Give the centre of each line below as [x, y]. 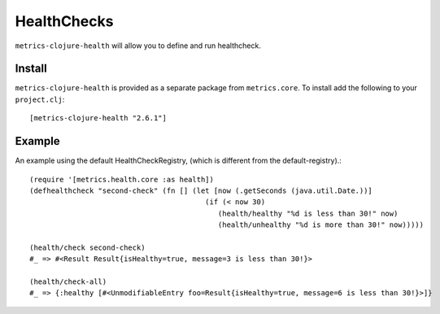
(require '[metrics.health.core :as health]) [122, 179]
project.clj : [40, 99]
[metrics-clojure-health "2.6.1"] [98, 118]
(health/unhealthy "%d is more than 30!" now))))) [321, 225]
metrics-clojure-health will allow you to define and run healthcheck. [138, 46]
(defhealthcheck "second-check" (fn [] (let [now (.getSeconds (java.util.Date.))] [201, 190]
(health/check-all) [68, 282]
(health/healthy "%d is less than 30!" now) [308, 213]
